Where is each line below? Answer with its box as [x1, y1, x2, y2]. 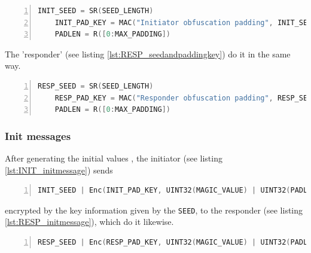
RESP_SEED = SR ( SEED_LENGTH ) [38, 81, 154, 90]
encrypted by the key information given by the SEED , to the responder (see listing [5, 203, 303, 216]
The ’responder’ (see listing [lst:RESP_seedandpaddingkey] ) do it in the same [5, 47, 291, 60]
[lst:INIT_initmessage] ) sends [5, 163, 113, 176]
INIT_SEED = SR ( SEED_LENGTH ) [38, 7, 154, 15]
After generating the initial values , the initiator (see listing [5, 151, 222, 164]
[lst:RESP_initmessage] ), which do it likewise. [5, 215, 174, 228]
